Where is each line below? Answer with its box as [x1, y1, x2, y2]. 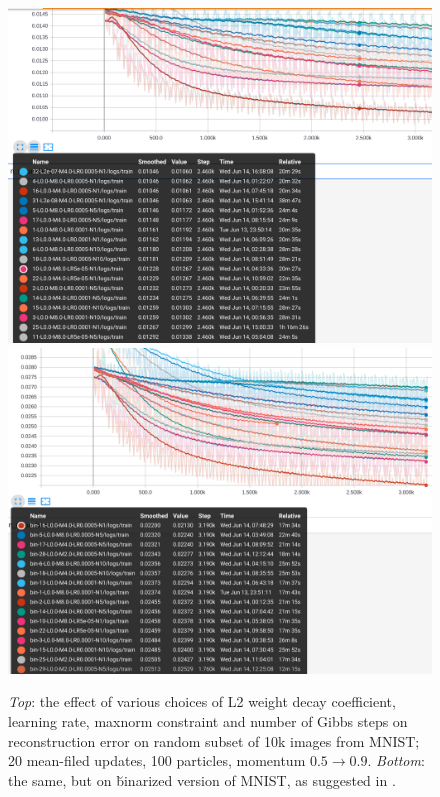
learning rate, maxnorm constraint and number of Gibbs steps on [8, 711, 408, 732]
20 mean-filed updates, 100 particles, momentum [8, 750, 306, 771]
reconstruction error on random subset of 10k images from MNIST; [8, 730, 420, 751]
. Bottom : [367, 750, 425, 771]
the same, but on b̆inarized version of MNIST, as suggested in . [8, 769, 396, 790]
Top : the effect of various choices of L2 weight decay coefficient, [8, 691, 396, 712]
